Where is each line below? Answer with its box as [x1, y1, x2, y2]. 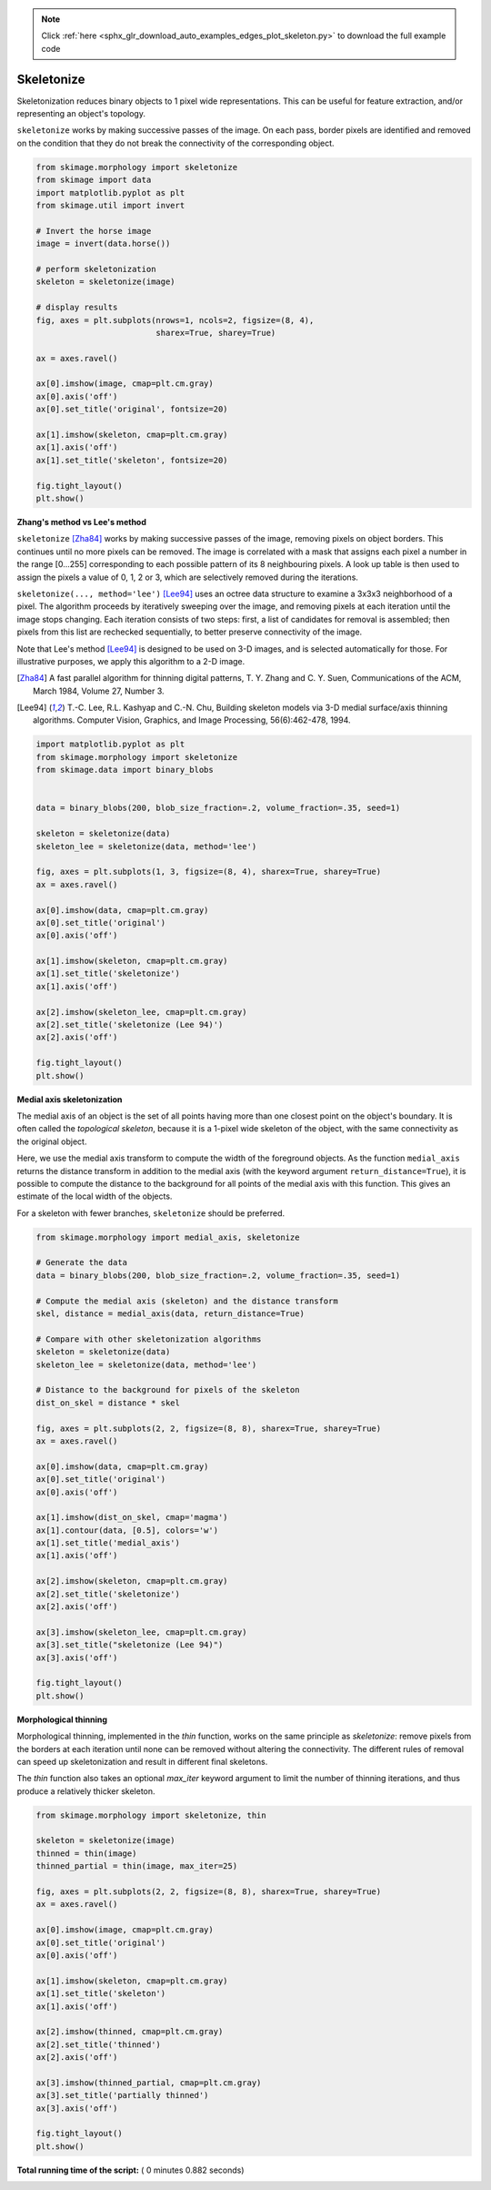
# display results [35, 302, 118, 313]
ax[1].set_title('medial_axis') [35, 1538, 181, 1548]
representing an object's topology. [16, 108, 145, 119]
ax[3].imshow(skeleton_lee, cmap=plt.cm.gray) [35, 1627, 247, 1637]
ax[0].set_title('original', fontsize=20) [35, 404, 228, 414]
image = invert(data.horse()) [35, 238, 171, 249]
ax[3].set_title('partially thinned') [35, 2090, 209, 2101]
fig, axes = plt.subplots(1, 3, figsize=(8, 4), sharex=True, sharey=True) [35, 867, 382, 877]
